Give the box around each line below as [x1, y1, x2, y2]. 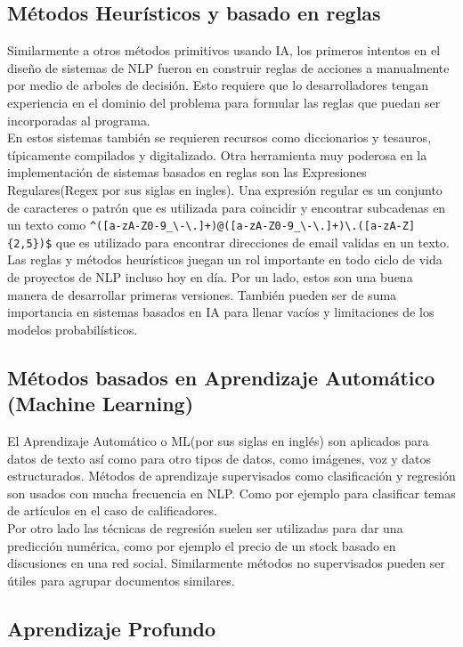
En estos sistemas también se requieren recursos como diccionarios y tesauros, [7, 128, 432, 147]
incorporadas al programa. [7, 110, 150, 129]
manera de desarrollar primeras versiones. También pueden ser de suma [7, 285, 397, 303]
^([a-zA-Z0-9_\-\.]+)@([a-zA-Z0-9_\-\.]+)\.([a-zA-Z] [89, 220, 416, 233]
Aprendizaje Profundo [7, 614, 216, 642]
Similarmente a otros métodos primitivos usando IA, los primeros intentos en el [7, 41, 441, 60]
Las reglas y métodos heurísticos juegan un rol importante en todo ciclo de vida [7, 250, 443, 269]
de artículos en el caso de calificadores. [7, 501, 217, 520]
